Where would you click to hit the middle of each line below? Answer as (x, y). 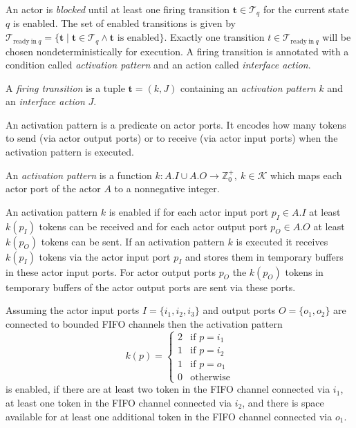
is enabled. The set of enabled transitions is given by (124, 23)
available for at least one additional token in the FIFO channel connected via (169, 416)
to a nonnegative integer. (167, 188)
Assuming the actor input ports (73, 310)
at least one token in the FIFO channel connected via (119, 403)
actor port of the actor (53, 188)
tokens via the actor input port (105, 256)
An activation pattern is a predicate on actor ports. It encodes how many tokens (176, 124)
